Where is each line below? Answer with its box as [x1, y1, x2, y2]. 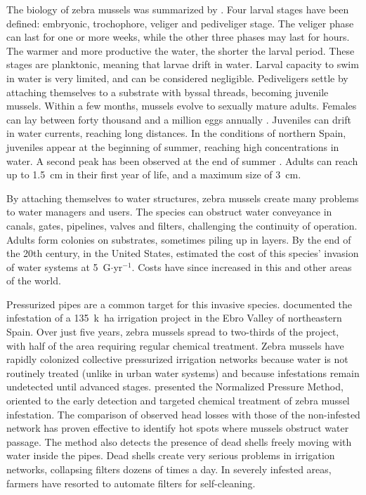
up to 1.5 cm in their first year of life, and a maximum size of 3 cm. [6, 167, 301, 182]
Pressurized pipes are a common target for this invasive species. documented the [6, 296, 353, 311]
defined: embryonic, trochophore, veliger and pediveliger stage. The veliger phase [6, 15, 354, 30]
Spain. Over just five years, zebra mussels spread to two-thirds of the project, [6, 324, 339, 339]
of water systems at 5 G [6, 259, 111, 274]
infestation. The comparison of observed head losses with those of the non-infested [6, 407, 360, 421]
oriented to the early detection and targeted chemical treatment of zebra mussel [6, 393, 350, 408]
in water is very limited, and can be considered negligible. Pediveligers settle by [6, 70, 348, 85]
